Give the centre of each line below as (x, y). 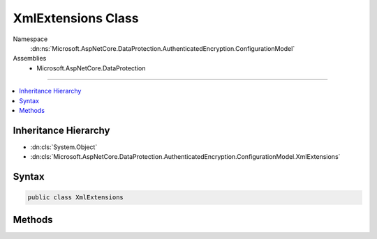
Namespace (30, 39)
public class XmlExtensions (75, 198)
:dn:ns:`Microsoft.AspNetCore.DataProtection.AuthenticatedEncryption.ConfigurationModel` (163, 48)
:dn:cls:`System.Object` (64, 147)
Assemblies (30, 59)
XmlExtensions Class (76, 18)
